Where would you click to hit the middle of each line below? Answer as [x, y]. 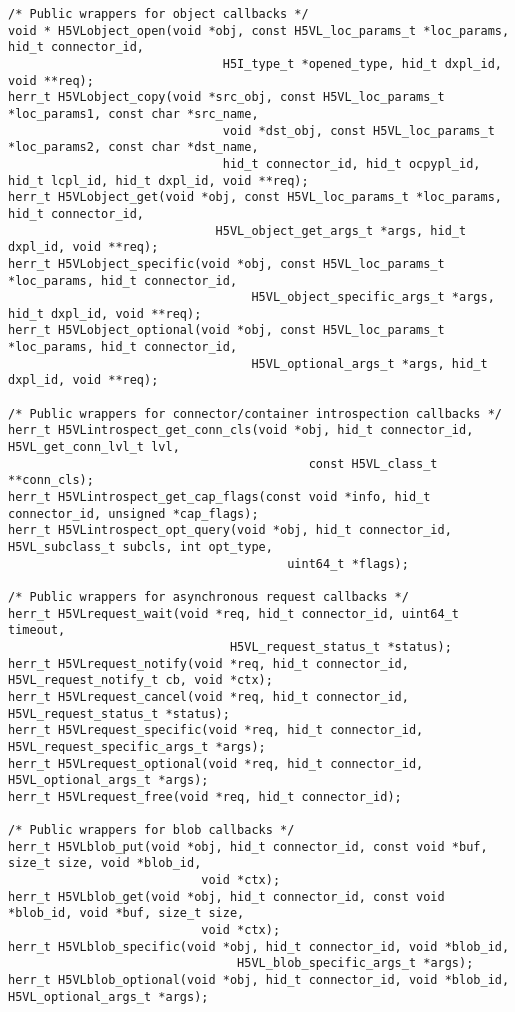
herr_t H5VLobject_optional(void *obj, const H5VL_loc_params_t [226, 330]
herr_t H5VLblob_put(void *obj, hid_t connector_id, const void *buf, [248, 846]
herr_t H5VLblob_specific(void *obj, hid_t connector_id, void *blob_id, [259, 946]
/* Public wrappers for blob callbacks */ [151, 830]
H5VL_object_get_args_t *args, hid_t [341, 230]
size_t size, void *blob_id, [105, 863]
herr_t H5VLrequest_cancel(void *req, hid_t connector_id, [208, 696]
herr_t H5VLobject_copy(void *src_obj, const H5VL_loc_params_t [226, 97]
